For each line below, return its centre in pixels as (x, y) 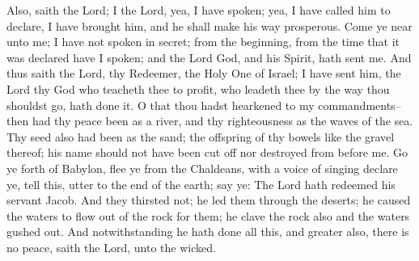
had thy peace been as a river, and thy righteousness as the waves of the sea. (222, 121)
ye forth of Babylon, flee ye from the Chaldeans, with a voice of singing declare (202, 168)
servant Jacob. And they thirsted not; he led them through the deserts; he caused (209, 200)
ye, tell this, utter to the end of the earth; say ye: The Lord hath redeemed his (201, 184)
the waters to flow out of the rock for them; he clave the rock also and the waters (208, 215)
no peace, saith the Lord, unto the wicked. (111, 247)
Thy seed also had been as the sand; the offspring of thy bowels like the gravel (201, 136)
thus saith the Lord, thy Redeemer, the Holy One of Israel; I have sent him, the (204, 73)
